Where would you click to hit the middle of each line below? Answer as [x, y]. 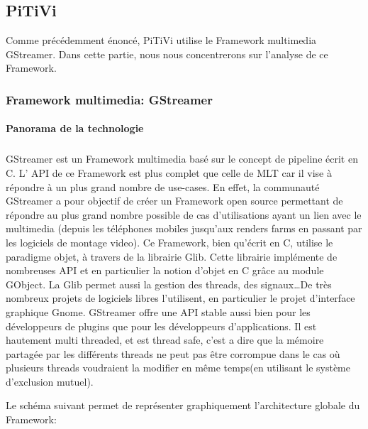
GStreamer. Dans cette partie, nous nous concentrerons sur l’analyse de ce [167, 54]
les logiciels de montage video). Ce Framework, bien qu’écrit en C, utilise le [169, 242]
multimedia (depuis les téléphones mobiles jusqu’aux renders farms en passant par [184, 228]
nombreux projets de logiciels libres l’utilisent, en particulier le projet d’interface [180, 298]
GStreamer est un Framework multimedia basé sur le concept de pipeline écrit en [182, 159]
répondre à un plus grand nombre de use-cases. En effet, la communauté [163, 186]
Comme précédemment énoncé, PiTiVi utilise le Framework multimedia [161, 40]
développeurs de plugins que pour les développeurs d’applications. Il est [161, 326]
